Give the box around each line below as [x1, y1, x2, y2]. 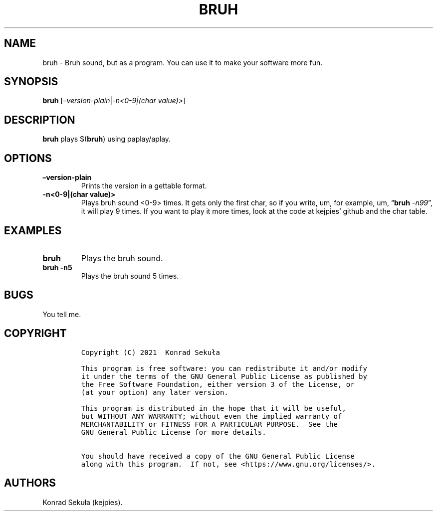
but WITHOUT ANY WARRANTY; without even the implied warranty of [81, 412, 342, 420]
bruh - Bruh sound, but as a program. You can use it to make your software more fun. [42, 58, 323, 67]
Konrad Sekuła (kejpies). [42, 498, 123, 507]
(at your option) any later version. [81, 388, 228, 396]
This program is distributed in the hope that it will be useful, [81, 404, 346, 412]
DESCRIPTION [4, 113, 75, 126]
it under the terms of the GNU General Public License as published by [81, 372, 367, 380]
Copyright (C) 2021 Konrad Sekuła [81, 348, 220, 356]
